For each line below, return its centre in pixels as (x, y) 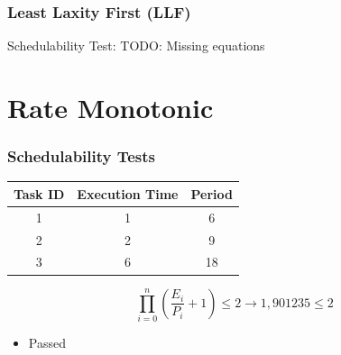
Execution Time (128, 193)
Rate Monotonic (111, 107)
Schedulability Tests (82, 156)
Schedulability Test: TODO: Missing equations (136, 46)
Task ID (39, 193)
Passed (47, 342)
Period (212, 193)
